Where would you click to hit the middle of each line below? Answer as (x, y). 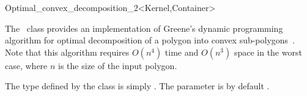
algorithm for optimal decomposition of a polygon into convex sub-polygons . (150, 40)
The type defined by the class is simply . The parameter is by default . (137, 86)
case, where (26, 65)
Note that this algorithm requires (67, 52)
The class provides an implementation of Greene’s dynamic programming (144, 28)
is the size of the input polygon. (118, 65)
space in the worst (268, 52)
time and (182, 52)
